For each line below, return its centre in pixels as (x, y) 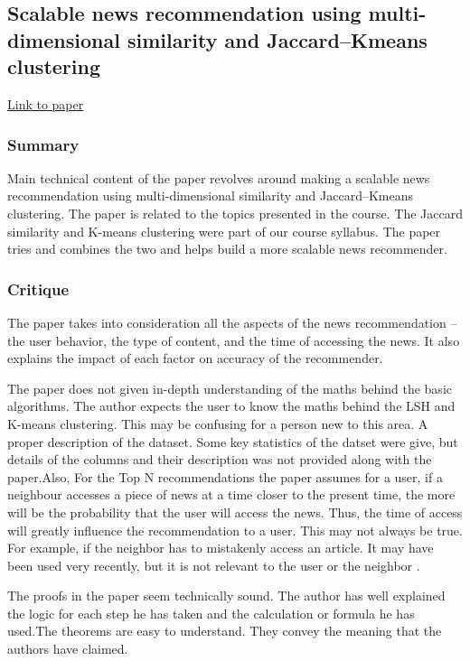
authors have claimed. (68, 649)
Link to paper (46, 103)
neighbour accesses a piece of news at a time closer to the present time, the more (231, 494)
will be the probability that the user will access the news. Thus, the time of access (235, 512)
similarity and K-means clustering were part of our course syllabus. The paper (224, 231)
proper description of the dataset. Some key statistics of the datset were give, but (233, 441)
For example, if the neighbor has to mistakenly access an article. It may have (221, 548)
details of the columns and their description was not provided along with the (220, 459)
